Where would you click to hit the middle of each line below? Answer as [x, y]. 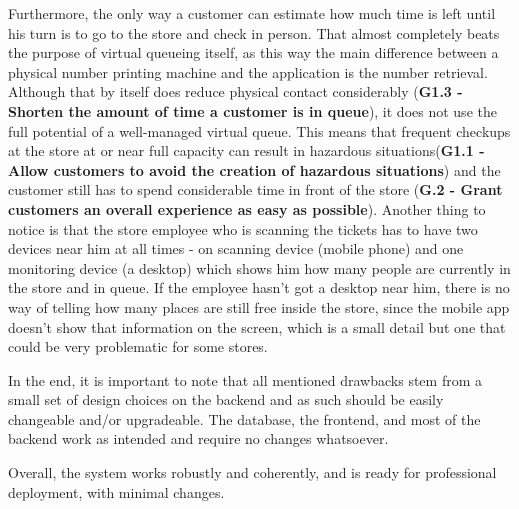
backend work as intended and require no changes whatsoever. [198, 438]
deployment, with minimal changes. [116, 491]
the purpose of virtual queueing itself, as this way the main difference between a [253, 52]
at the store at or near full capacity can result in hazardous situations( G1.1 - [246, 150]
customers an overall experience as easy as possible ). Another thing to [247, 208]
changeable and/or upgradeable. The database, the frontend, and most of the [244, 418]
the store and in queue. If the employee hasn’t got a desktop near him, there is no [259, 287]
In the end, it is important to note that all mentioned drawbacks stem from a [245, 379]
